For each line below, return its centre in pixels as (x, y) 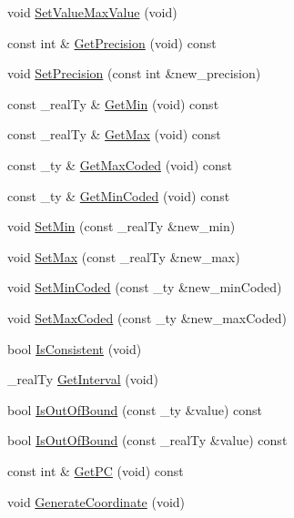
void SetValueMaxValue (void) (92, 12)
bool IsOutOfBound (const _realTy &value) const (147, 440)
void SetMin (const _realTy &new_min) (122, 226)
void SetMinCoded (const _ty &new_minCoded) (145, 287)
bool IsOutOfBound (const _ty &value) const (135, 409)
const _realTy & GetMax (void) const (114, 134)
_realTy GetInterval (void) (83, 379)
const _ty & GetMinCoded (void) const (119, 195)
